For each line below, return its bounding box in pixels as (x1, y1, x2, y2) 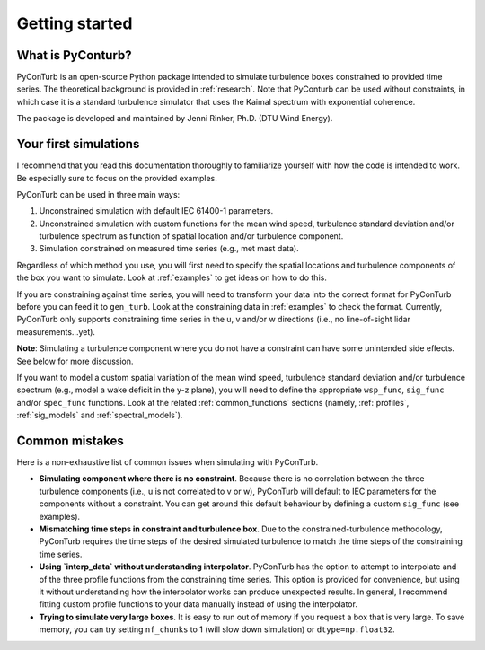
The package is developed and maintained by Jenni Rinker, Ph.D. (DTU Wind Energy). (16, 113, 333, 124)
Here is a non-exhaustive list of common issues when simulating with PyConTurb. (16, 457, 319, 468)
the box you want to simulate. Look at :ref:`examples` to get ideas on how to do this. (16, 272, 327, 283)
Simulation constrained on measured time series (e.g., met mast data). (39, 243, 300, 254)
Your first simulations (16, 136, 140, 152)
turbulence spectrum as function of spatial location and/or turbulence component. (39, 231, 344, 242)
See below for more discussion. (16, 356, 134, 366)
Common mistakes (16, 433, 125, 448)
